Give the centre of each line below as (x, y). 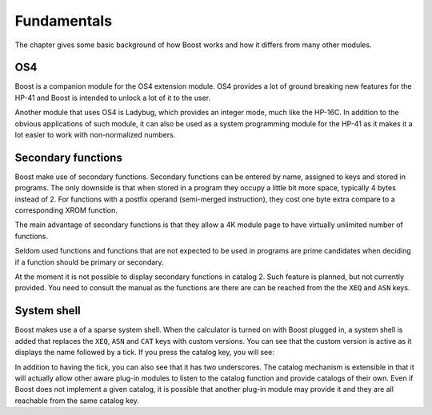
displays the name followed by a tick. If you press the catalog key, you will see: (145, 353)
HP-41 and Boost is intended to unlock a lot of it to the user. (113, 98)
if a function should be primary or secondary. (89, 262)
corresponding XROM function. (66, 210)
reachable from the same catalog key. (77, 401)
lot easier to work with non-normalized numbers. (95, 135)
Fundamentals (63, 21)
